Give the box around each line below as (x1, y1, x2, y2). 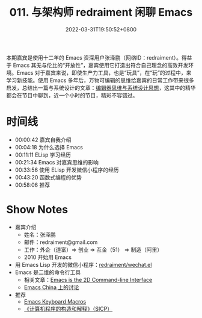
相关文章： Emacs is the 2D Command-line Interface (23, 276, 153, 283)
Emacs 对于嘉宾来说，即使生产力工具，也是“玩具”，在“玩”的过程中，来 (16, 69, 192, 76)
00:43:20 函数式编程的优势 (14, 173, 82, 181)
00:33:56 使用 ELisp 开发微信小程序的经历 (14, 166, 119, 173)
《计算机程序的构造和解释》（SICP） (23, 305, 113, 312)
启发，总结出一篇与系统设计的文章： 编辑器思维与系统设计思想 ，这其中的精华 (6, 84, 196, 91)
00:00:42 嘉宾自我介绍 (14, 136, 72, 143)
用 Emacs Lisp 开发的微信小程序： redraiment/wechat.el (14, 261, 152, 268)
